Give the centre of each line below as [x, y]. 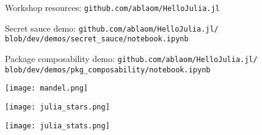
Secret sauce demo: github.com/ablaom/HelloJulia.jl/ [112, 28]
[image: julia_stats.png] [57, 126]
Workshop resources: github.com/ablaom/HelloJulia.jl [112, 7]
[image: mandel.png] [47, 88]
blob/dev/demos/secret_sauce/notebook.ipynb [97, 39]
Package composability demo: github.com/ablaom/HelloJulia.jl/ [131, 58]
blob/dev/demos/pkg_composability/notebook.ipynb [108, 70]
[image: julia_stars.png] [57, 107]
